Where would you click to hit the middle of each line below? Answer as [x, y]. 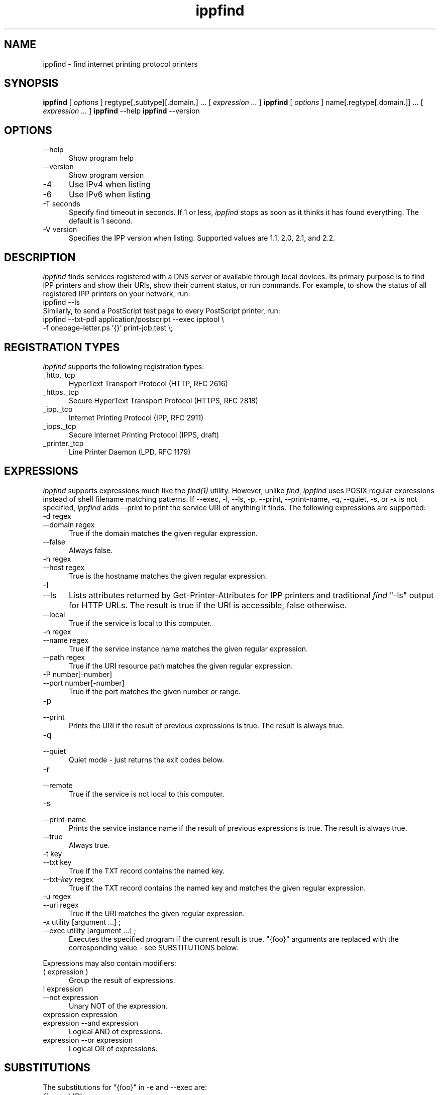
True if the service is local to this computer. [140, 623]
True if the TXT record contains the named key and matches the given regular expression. [217, 888]
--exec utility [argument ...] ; [89, 930]
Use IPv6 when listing [109, 195]
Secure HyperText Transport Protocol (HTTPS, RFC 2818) [163, 400]
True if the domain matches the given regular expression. [163, 533]
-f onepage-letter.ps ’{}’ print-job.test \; [108, 328]
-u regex [57, 896]
